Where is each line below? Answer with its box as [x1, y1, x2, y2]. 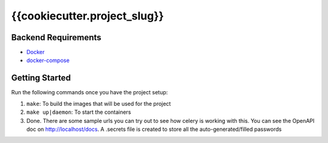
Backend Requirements [11, 32, 101, 43]
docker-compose [26, 57, 70, 64]
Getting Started [11, 73, 71, 83]
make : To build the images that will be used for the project [26, 100, 171, 107]
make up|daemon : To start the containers [26, 108, 131, 116]
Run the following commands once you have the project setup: [11, 89, 168, 96]
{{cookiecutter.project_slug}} [11, 9, 164, 23]
